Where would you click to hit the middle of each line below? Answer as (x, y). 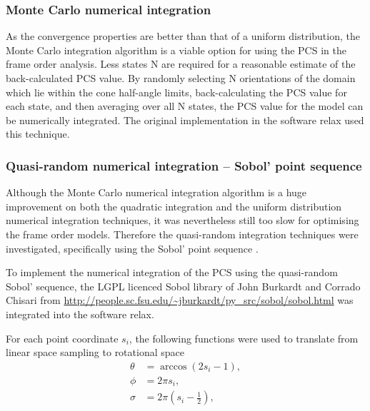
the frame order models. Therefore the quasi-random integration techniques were (182, 234)
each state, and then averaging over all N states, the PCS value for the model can (185, 106)
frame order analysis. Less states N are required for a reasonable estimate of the (181, 64)
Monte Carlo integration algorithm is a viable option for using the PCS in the (176, 50)
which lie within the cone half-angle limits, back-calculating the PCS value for (176, 92)
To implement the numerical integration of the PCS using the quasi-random (172, 272)
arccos (174, 366)
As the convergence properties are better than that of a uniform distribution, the (183, 36)
